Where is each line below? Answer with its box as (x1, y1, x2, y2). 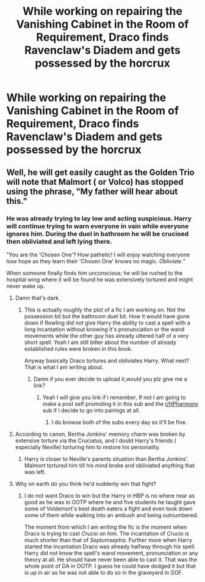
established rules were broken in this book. (24, 345, 133, 353)
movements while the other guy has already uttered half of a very (24, 332, 189, 339)
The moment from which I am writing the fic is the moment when (24, 523, 187, 531)
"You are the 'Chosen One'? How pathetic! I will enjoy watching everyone (6, 251, 190, 258)
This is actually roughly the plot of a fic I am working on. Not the (24, 306, 185, 313)
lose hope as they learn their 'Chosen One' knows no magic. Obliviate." (6, 257, 185, 264)
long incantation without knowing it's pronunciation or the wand (24, 326, 185, 333)
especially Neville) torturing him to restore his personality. (15, 443, 160, 450)
